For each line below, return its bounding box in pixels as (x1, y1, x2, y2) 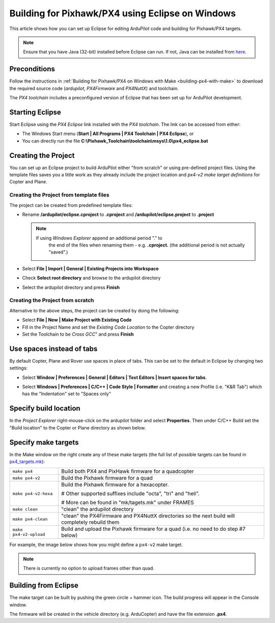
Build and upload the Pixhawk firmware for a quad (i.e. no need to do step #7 (61, 525, 245, 532)
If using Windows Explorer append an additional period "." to (36, 235, 162, 241)
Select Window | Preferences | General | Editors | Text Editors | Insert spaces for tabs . (22, 374, 207, 381)
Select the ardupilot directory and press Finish (22, 284, 120, 290)
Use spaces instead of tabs (9, 344, 98, 353)
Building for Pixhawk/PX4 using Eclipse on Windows (9, 8, 236, 19)
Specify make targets (9, 438, 79, 447)
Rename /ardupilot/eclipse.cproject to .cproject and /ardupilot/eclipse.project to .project (22, 211, 214, 218)
